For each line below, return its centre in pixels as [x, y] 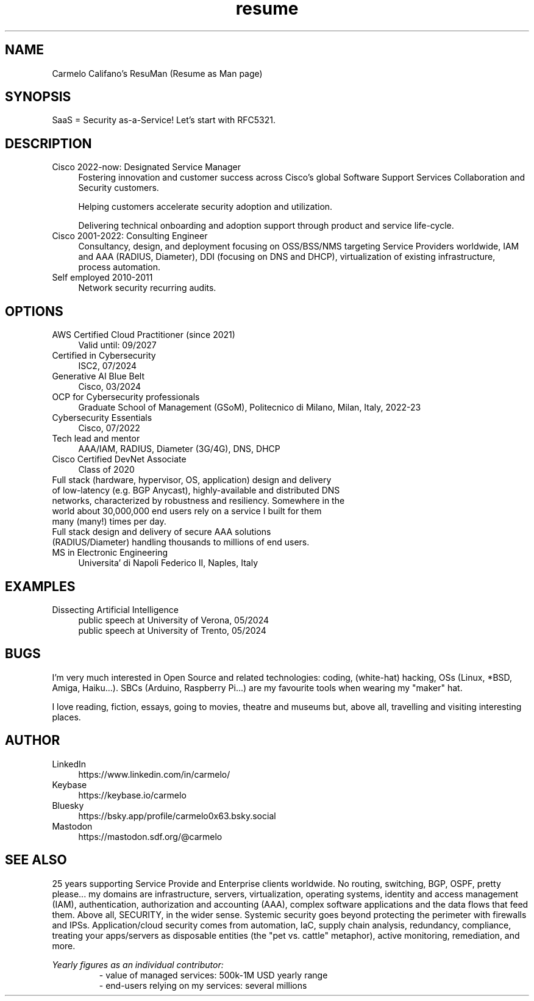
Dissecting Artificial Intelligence [115, 609]
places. [66, 717]
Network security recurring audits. [147, 288]
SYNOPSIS [38, 97]
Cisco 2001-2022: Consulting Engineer [130, 236]
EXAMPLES [40, 586]
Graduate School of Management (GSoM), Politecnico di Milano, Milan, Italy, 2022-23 [250, 407]
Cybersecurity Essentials [102, 418]
